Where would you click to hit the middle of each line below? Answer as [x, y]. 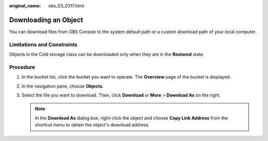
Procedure [22, 67]
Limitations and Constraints [43, 45]
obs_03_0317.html [66, 6]
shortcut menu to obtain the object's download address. [92, 125]
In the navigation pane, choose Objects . [63, 86]
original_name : [25, 6]
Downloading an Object [46, 20]
